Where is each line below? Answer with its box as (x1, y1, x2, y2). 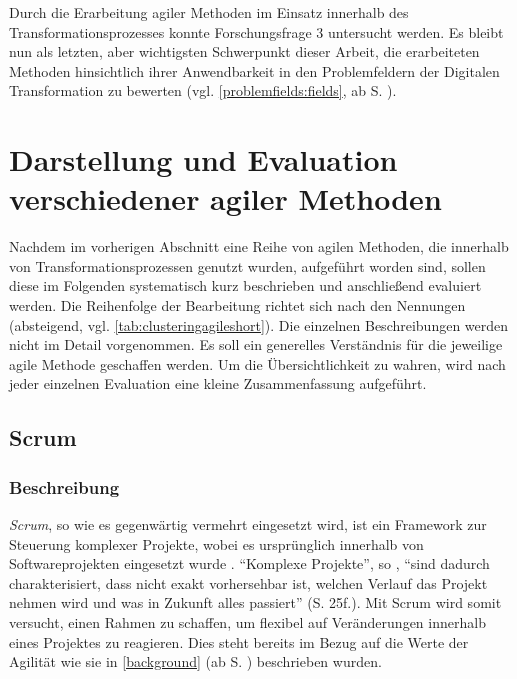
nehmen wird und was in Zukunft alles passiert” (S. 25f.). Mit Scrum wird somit (9, 592, 502, 613)
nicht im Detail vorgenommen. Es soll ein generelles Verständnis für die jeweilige (9, 334, 503, 355)
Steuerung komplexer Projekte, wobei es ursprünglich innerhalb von (9, 533, 424, 554)
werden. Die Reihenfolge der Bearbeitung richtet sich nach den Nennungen (9, 295, 466, 316)
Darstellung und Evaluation (9, 139, 398, 180)
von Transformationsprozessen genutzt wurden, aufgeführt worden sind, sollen (9, 255, 486, 276)
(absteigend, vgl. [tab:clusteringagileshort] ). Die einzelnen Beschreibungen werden (9, 314, 509, 335)
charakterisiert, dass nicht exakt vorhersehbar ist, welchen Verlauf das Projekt (9, 572, 488, 593)
